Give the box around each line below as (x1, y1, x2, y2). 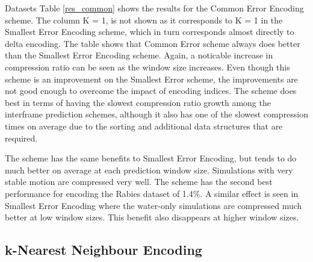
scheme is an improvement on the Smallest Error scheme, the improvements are (5, 72, 298, 85)
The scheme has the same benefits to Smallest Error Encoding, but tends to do (5, 152, 297, 164)
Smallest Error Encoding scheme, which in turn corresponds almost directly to (5, 25, 294, 38)
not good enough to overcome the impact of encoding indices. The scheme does (5, 84, 297, 97)
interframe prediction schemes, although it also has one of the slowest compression (5, 108, 308, 120)
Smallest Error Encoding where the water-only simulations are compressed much (5, 199, 302, 211)
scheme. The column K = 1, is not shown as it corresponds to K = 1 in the (5, 13, 283, 26)
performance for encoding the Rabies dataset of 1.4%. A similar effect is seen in (5, 187, 299, 199)
